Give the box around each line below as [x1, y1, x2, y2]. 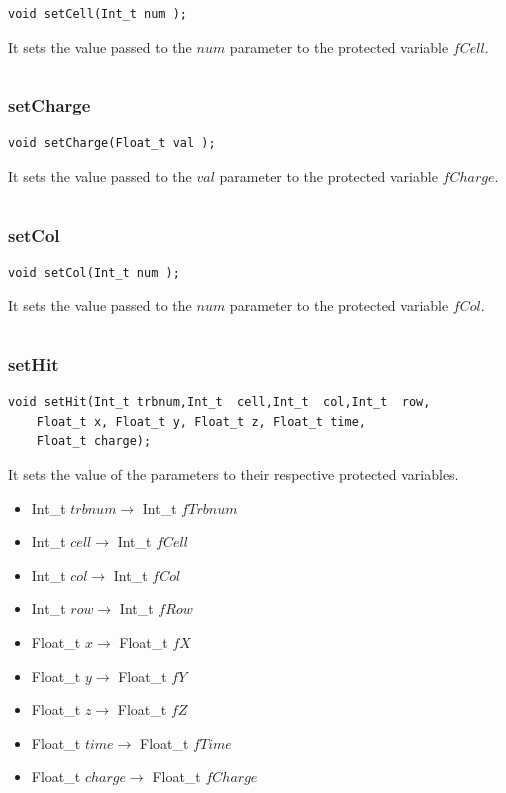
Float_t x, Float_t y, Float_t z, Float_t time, [36, 414, 366, 429]
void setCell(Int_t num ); [8, 7, 187, 21]
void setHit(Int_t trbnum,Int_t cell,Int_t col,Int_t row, [8, 395, 431, 410]
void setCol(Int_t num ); [8, 265, 180, 280]
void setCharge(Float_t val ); [8, 136, 216, 151]
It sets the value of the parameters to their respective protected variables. [8, 464, 459, 484]
